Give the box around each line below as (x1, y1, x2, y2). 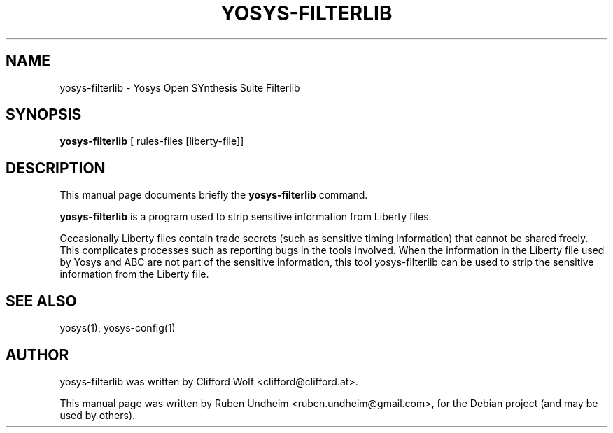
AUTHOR (6, 346, 69, 364)
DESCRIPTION (6, 159, 106, 177)
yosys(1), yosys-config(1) (59, 322, 176, 334)
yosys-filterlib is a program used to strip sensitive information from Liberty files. (59, 211, 432, 223)
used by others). (59, 409, 136, 421)
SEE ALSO (6, 292, 77, 310)
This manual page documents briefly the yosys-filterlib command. (59, 189, 368, 201)
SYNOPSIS (6, 106, 82, 124)
